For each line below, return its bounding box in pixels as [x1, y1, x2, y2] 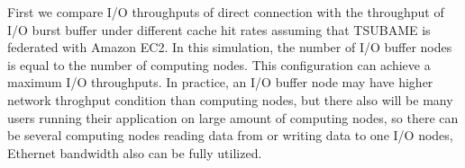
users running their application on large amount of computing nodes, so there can [7, 108, 459, 127]
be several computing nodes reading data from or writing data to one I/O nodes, [7, 126, 453, 145]
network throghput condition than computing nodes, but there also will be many [7, 90, 453, 109]
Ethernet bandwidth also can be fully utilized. [7, 143, 262, 162]
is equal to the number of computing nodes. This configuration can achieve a [7, 55, 431, 74]
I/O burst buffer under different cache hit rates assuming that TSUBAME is [7, 20, 431, 39]
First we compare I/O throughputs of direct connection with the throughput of [7, 3, 444, 21]
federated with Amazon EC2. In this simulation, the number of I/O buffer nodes [7, 38, 452, 57]
